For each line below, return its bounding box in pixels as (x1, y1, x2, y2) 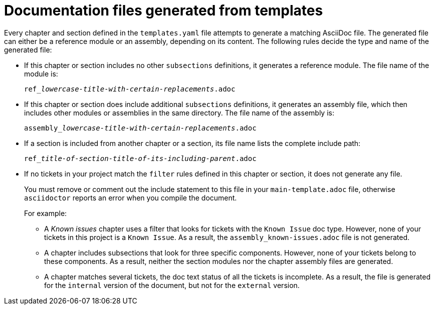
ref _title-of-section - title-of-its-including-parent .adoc (24, 154, 257, 162)
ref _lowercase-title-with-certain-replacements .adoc (24, 84, 236, 93)
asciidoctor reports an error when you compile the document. (24, 193, 237, 202)
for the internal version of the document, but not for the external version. (44, 280, 300, 289)
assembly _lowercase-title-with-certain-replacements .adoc (24, 123, 257, 132)
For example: (24, 208, 67, 217)
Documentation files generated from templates (4, 2, 323, 19)
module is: (24, 69, 58, 78)
